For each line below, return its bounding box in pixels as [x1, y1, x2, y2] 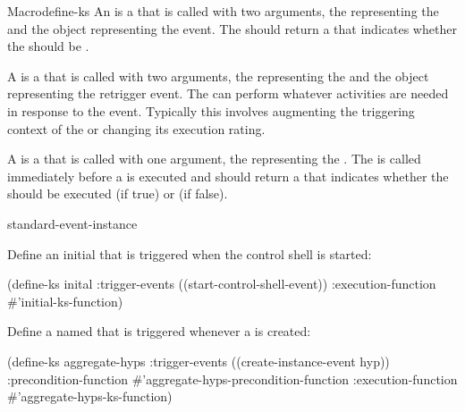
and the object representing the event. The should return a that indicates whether [7, 19, 457, 38]
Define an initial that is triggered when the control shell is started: [7, 244, 372, 263]
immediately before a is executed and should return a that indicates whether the [7, 166, 449, 185]
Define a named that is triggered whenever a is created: [7, 322, 311, 341]
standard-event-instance [7, 214, 138, 232]
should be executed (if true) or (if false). [7, 184, 228, 203]
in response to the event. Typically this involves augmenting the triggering [7, 101, 415, 120]
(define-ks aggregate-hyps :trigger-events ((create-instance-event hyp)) [7, 351, 390, 370]
